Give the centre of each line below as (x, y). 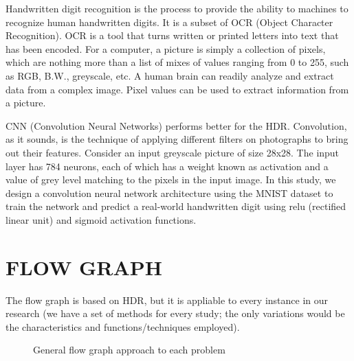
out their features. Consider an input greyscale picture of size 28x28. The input (173, 152)
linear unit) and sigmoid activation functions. (101, 219)
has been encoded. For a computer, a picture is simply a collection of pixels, (166, 48)
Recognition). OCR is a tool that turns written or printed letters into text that (172, 35)
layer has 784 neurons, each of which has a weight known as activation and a (167, 166)
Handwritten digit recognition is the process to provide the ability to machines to (177, 8)
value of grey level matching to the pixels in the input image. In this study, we (171, 179)
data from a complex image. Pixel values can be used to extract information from (177, 89)
